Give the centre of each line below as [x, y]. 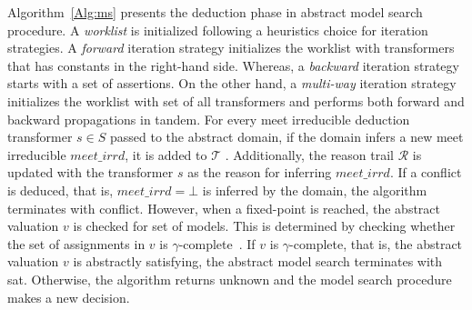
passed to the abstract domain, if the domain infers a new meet [286, 137]
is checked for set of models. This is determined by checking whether [264, 226]
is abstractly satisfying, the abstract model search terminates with [258, 261]
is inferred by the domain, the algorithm [315, 190]
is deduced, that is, [60, 190]
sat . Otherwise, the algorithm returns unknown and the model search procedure [230, 279]
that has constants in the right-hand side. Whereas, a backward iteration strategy [233, 65]
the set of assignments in [76, 243]
